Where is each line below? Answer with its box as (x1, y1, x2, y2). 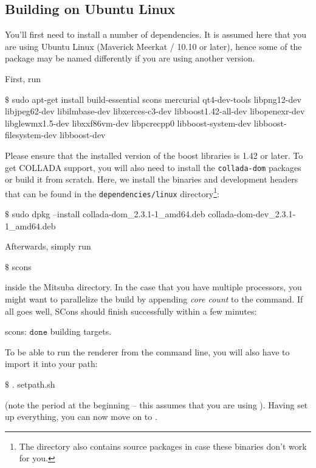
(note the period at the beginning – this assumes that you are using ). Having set (5, 398, 308, 411)
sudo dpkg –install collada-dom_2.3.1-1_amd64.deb (12, 208, 205, 220)
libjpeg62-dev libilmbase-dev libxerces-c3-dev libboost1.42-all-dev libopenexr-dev (5, 105, 305, 117)
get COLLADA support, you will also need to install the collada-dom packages (5, 161, 301, 173)
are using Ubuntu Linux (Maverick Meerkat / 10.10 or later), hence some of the (5, 40, 302, 52)
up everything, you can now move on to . (5, 410, 157, 423)
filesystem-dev (5, 128, 57, 141)
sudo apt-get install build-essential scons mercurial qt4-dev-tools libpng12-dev (12, 93, 301, 105)
